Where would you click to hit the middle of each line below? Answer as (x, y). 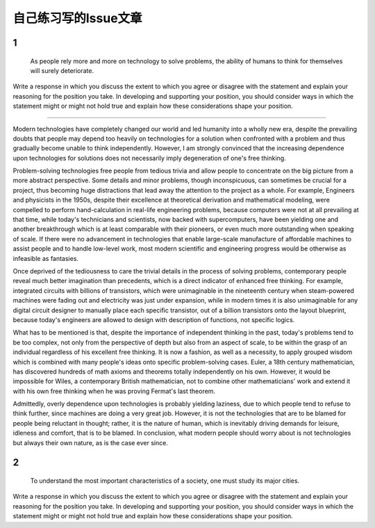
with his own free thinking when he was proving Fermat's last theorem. (114, 391)
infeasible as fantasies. (46, 258)
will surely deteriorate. (62, 70)
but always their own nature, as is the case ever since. (90, 442)
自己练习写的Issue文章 (77, 18)
